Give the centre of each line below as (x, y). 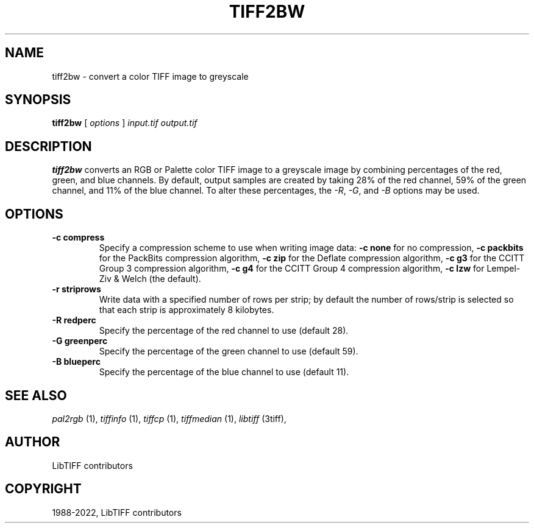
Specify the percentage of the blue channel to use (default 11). (224, 372)
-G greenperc (80, 341)
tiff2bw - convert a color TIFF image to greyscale (150, 76)
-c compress (78, 238)
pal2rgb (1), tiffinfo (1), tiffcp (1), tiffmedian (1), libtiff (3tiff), (169, 418)
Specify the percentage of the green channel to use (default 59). (229, 351)
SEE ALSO (36, 395)
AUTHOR (33, 442)
